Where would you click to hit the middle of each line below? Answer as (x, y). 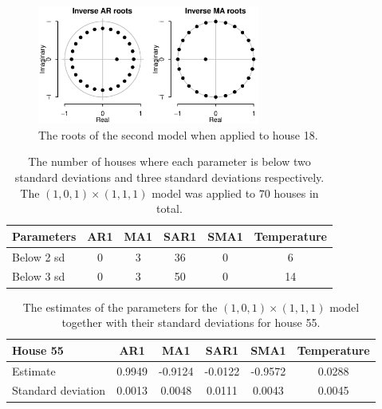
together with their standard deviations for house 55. (191, 322)
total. (169, 208)
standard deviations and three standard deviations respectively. (169, 177)
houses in (296, 193)
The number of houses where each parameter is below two (169, 161)
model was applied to (204, 193)
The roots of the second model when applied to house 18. (178, 134)
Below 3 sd (39, 276)
